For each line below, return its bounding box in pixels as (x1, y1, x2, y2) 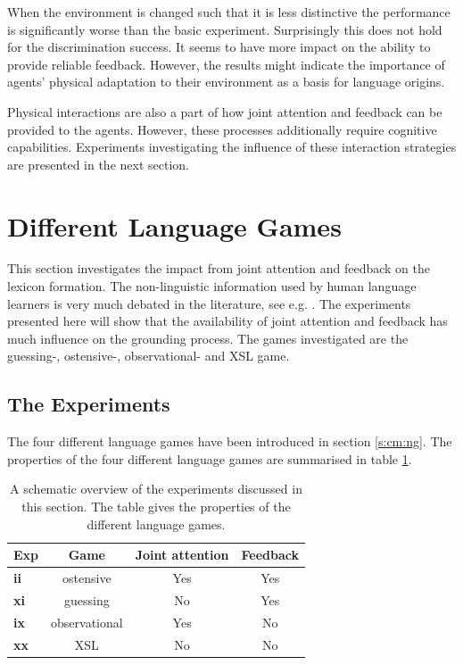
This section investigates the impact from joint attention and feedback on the (7, 259, 430, 278)
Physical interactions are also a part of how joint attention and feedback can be (7, 102, 442, 121)
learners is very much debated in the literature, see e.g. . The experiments (7, 294, 411, 312)
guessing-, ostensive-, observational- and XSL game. (7, 346, 290, 365)
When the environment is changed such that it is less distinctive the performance (7, 3, 451, 21)
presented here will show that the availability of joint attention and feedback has (7, 312, 448, 330)
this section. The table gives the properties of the (21, 497, 291, 516)
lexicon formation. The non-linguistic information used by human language (7, 277, 417, 295)
